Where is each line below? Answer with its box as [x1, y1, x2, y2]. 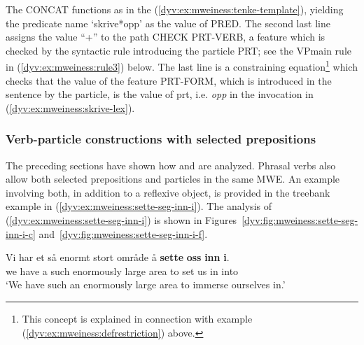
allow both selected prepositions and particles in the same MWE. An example [6, 171, 340, 186]
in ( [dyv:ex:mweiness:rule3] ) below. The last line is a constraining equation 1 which [6, 57, 358, 74]
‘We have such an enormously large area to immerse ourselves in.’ [6, 277, 286, 292]
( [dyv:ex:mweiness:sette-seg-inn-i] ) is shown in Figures [6, 213, 237, 227]
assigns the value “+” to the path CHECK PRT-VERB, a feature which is [6, 29, 325, 44]
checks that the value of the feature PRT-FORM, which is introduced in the [6, 73, 332, 87]
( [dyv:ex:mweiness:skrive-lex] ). [6, 100, 135, 115]
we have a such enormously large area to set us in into [6, 263, 239, 278]
